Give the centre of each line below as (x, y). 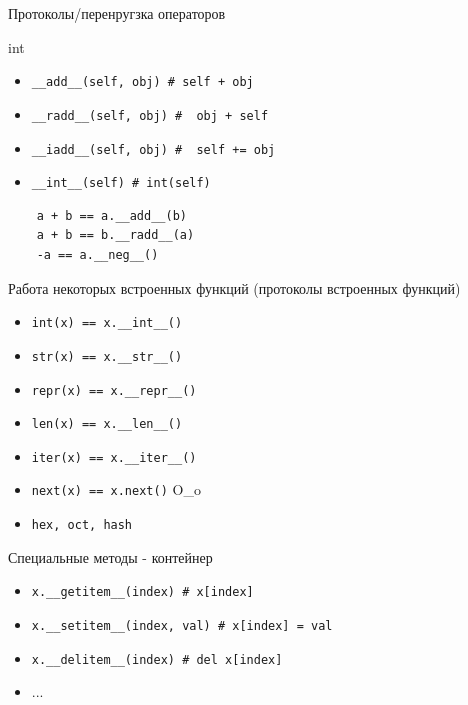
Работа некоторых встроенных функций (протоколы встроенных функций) (234, 287)
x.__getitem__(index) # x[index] (142, 592)
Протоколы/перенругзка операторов (117, 13)
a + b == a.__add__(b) (111, 215)
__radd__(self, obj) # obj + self (150, 115)
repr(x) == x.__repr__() (114, 390)
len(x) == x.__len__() (107, 424)
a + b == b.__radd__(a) (115, 235)
